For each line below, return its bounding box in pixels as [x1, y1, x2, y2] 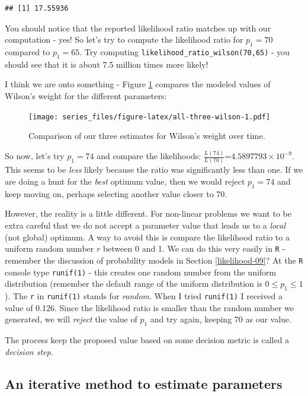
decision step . [5, 345, 53, 357]
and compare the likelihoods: [97, 150, 201, 162]
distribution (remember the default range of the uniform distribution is [5, 277, 262, 290]
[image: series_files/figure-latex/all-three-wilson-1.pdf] [28, 112, 271, 121]
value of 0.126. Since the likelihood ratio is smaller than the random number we [5, 301, 294, 313]
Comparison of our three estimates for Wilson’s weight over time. [28, 129, 265, 142]
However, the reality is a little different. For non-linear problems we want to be [5, 207, 291, 220]
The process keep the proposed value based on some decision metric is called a [5, 334, 290, 346]
